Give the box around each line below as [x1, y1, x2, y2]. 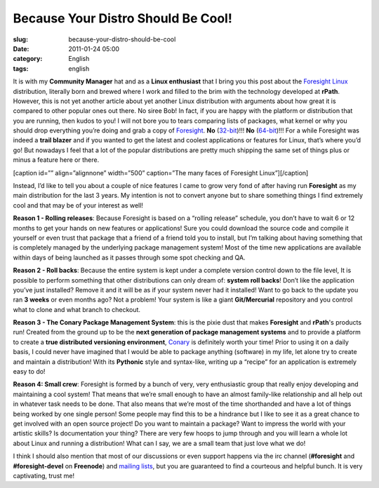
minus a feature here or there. [13, 156, 100, 164]
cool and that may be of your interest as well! [13, 201, 144, 210]
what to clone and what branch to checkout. [13, 305, 140, 313]
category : [13, 55, 43, 63]
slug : [13, 35, 28, 43]
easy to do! [13, 367, 46, 376]
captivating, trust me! [13, 471, 75, 480]
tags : [13, 64, 29, 73]
